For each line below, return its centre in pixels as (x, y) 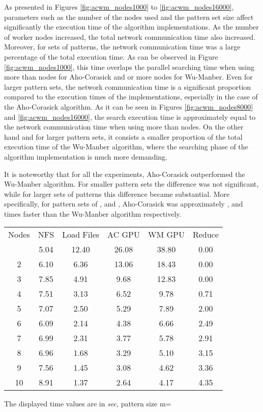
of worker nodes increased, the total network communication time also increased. (130, 36)
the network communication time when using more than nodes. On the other (124, 127)
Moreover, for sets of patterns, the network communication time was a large (122, 47)
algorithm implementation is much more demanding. (86, 156)
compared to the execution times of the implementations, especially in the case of (131, 97)
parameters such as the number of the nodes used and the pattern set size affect (129, 17)
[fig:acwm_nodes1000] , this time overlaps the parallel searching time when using (129, 67)
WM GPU (166, 235)
